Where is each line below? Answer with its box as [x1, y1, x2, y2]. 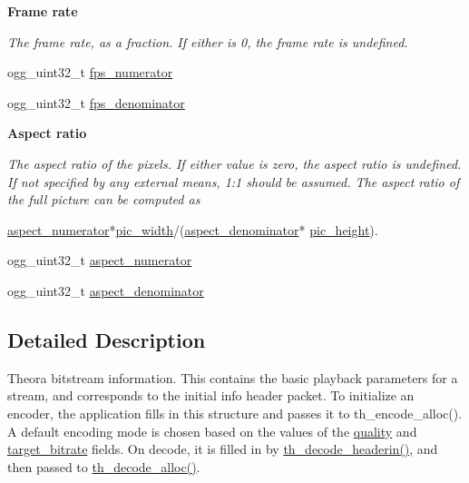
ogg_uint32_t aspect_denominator [7, 281, 204, 300]
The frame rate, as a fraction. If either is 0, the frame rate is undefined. [7, 32, 408, 51]
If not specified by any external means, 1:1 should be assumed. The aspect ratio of [7, 172, 460, 191]
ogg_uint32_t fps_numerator [7, 63, 173, 82]
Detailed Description [7, 325, 206, 353]
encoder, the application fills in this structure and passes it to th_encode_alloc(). [7, 403, 463, 422]
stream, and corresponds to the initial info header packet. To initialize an [7, 386, 415, 405]
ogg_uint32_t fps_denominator [7, 93, 185, 112]
